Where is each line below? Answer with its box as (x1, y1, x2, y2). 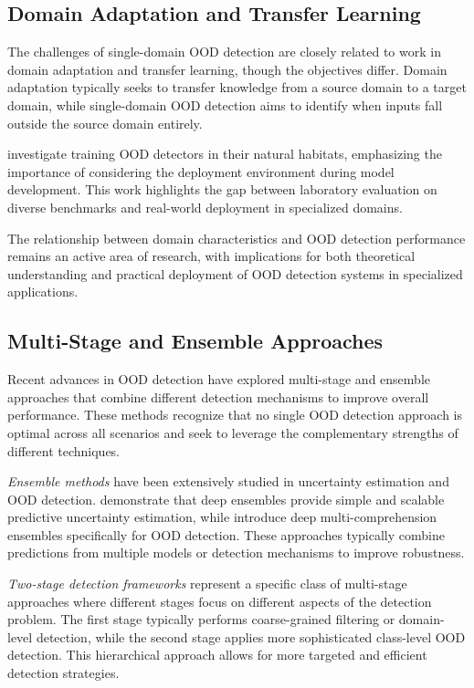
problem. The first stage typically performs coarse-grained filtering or (7, 610, 395, 629)
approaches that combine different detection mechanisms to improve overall (7, 387, 429, 406)
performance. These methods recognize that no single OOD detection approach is (7, 405, 463, 424)
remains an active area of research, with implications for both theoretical (7, 246, 416, 266)
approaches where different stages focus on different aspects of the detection (7, 591, 432, 610)
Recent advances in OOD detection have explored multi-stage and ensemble (7, 370, 430, 389)
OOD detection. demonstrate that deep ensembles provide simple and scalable (7, 489, 445, 508)
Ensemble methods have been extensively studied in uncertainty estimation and (7, 472, 449, 491)
